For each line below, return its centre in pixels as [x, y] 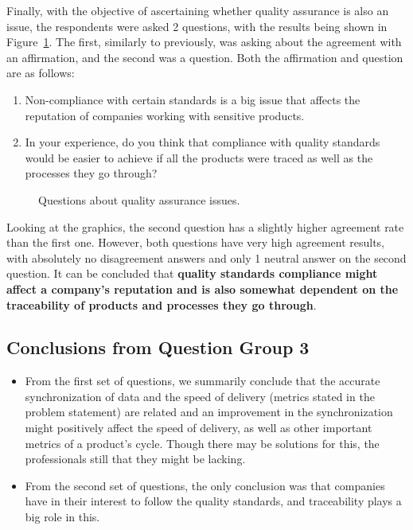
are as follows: [41, 73]
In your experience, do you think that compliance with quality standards [203, 142]
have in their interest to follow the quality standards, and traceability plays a [213, 501]
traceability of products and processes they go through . [162, 304]
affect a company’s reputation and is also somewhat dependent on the [203, 288]
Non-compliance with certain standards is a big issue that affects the [193, 99]
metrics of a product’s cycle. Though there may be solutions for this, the [202, 443]
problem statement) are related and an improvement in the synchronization [209, 412]
